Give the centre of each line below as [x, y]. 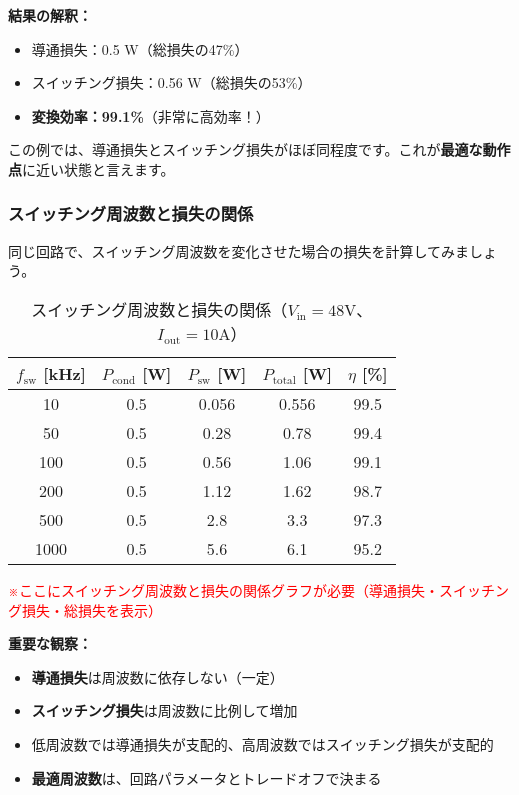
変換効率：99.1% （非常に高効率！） [150, 115]
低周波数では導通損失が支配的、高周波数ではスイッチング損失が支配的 [262, 743]
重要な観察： [50, 643]
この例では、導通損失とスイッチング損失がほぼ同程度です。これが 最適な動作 [259, 149]
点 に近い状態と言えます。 [91, 168]
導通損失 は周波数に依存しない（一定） [157, 676]
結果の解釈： [50, 15]
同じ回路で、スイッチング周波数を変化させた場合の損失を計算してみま [239, 250]
